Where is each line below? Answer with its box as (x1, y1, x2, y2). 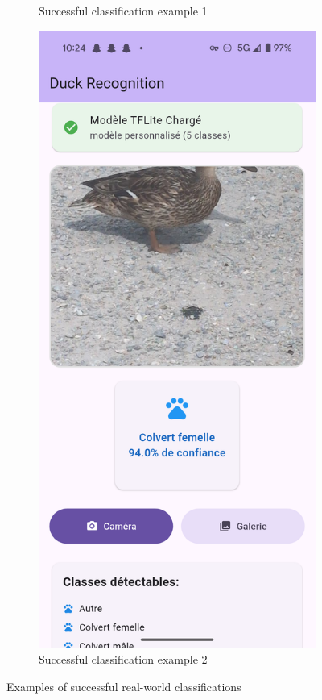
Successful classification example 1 (39, 2, 208, 19)
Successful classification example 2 (39, 650, 208, 667)
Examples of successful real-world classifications (6, 677, 242, 694)
